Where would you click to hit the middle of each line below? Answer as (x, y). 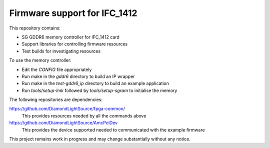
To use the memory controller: (40, 60)
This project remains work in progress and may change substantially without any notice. (100, 139)
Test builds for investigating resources (61, 51)
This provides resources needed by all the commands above (84, 115)
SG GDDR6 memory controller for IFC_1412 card (71, 37)
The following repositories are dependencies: (56, 99)
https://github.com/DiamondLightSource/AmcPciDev (63, 123)
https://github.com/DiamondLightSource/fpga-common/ (67, 109)
